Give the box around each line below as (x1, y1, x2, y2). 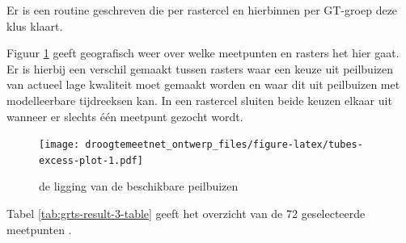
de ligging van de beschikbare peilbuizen (39, 178, 239, 195)
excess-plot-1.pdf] (39, 154, 143, 166)
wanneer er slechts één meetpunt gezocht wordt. (6, 107, 243, 124)
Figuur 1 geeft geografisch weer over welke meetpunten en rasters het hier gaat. (6, 44, 400, 61)
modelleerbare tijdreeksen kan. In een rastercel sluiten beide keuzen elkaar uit (6, 91, 392, 108)
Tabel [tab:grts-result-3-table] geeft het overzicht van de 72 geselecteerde (6, 205, 366, 222)
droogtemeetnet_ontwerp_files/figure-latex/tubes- (85, 139, 363, 151)
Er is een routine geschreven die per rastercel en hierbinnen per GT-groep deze (6, 2, 398, 18)
